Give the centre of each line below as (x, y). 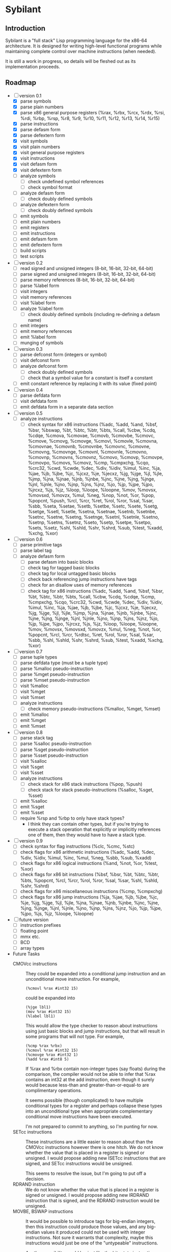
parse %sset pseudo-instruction (54, 755)
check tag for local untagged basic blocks (72, 573)
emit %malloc (35, 715)
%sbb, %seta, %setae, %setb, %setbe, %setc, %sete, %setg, (93, 506)
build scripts (33, 251)
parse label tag (36, 550)
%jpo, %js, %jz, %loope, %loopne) (57, 913)
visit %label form (38, 303)
